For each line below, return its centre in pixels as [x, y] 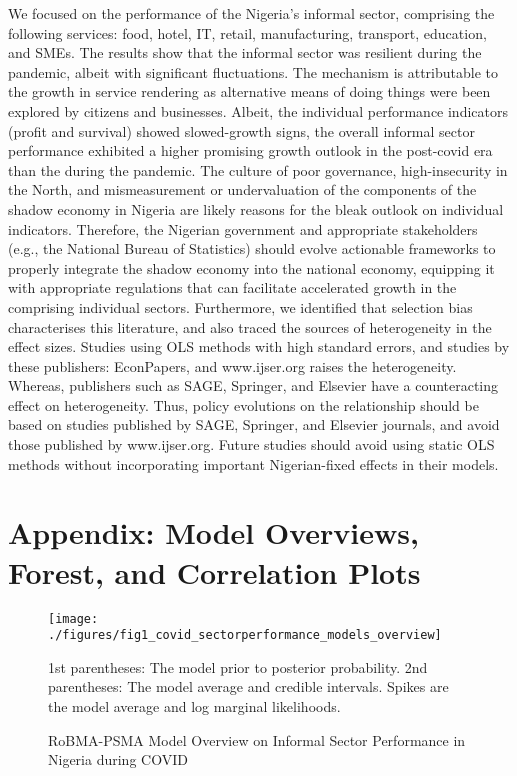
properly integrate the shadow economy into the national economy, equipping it [251, 267]
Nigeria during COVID [118, 759]
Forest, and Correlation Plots [214, 571]
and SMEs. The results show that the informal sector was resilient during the [245, 52]
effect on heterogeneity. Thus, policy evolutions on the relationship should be [243, 404]
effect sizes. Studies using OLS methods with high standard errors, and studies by [259, 346]
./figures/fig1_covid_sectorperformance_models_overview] [245, 635]
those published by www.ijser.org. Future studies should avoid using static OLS [251, 444]
